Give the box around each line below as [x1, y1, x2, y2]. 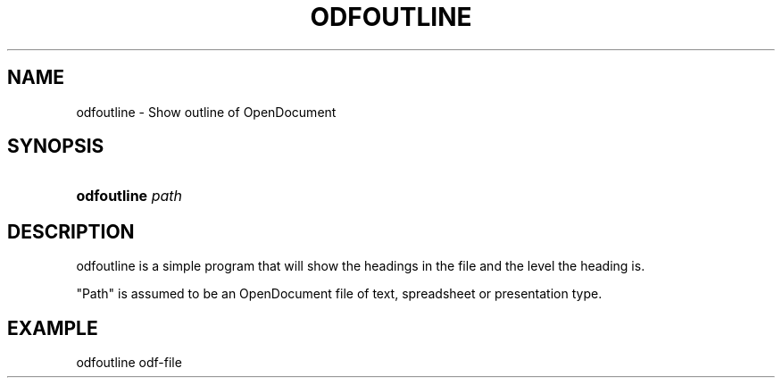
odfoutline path [76, 187, 182, 205]
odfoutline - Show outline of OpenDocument [76, 104, 337, 120]
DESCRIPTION [7, 220, 135, 243]
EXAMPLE [7, 316, 98, 339]
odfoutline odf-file [76, 355, 182, 371]
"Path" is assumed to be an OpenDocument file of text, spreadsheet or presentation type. [76, 286, 603, 302]
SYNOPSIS [7, 135, 104, 158]
